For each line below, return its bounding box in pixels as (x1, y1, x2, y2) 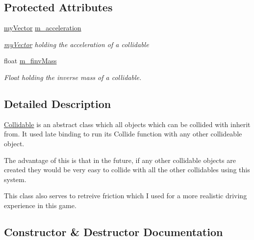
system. (4, 174, 26, 184)
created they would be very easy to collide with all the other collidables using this (4, 164, 250, 175)
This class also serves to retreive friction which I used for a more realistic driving (4, 190, 247, 201)
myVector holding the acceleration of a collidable (4, 39, 149, 49)
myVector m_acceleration (4, 23, 81, 33)
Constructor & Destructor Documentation (4, 224, 223, 239)
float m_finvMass (4, 55, 57, 66)
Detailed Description (4, 96, 111, 111)
